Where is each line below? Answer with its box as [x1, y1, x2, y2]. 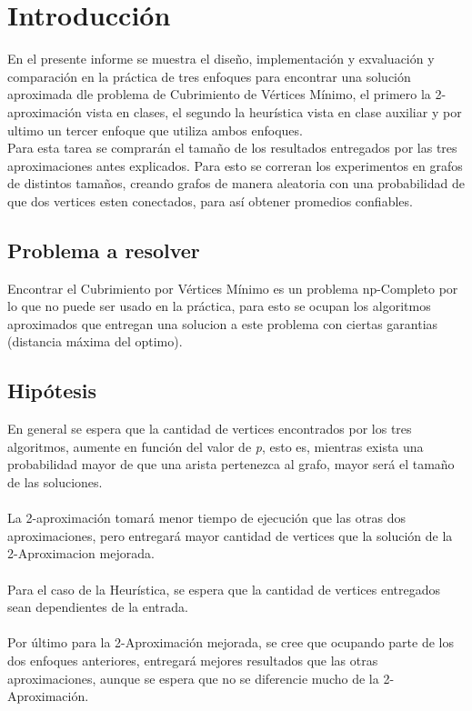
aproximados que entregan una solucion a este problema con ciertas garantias [7, 314, 438, 333]
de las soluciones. [7, 473, 103, 492]
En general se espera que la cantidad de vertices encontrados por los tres [7, 419, 412, 438]
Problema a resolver [7, 235, 200, 264]
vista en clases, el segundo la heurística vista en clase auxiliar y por [85, 102, 462, 121]
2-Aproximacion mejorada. [7, 544, 155, 563]
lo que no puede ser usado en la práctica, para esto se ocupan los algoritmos [7, 296, 431, 315]
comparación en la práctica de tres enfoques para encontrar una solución [7, 66, 411, 85]
